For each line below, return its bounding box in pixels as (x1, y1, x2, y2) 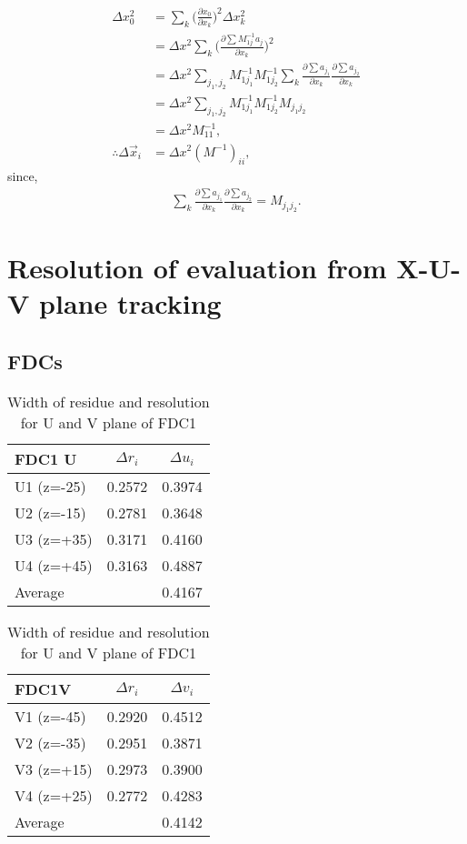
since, (7, 166, 38, 186)
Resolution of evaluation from (7, 249, 387, 286)
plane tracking (39, 285, 222, 322)
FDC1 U (15, 447, 77, 469)
